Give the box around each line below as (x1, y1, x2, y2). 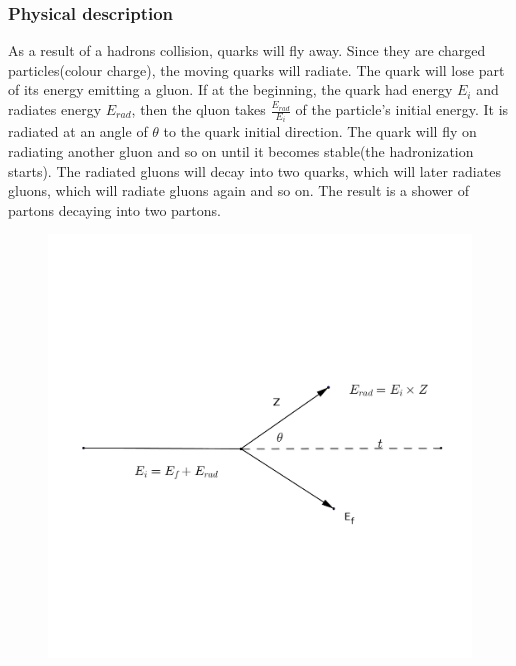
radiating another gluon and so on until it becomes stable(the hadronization (8, 141, 474, 162)
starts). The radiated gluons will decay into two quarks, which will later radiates (8, 160, 501, 181)
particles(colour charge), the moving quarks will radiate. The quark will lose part (8, 59, 505, 80)
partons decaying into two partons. (8, 199, 221, 220)
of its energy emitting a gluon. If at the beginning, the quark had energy (8, 79, 453, 100)
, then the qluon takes (131, 99, 266, 119)
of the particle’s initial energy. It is (295, 99, 509, 119)
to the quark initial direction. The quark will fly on (163, 121, 477, 142)
